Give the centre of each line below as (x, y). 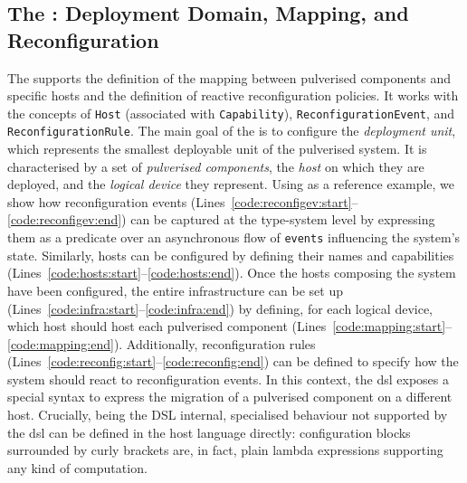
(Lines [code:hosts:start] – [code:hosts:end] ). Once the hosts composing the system (232, 273)
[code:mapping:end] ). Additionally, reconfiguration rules (162, 343)
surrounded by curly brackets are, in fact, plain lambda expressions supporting (225, 450)
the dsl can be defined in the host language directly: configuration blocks (209, 432)
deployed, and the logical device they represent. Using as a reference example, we (231, 184)
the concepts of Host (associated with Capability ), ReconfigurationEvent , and (231, 113)
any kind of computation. (77, 467)
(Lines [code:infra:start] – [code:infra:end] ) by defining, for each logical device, (220, 308)
